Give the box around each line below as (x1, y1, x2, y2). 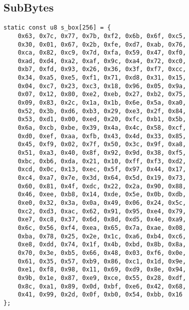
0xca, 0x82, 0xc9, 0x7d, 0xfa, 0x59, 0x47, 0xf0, (17, 49, 186, 57)
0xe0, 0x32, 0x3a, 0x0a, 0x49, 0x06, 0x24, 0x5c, (17, 199, 186, 206)
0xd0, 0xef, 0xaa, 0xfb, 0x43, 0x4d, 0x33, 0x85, (17, 132, 186, 140)
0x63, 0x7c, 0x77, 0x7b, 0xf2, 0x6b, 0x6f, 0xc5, (17, 32, 186, 40)
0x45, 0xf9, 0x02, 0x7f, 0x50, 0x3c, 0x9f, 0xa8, (17, 141, 186, 148)
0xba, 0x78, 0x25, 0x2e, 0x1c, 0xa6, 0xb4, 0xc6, (17, 232, 186, 240)
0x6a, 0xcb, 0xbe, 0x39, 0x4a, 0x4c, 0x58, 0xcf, (17, 124, 186, 132)
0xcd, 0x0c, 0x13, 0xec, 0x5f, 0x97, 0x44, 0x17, (17, 166, 186, 173)
